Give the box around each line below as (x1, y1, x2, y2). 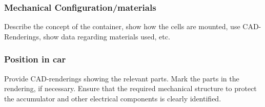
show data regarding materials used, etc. (43, 31, 170, 41)
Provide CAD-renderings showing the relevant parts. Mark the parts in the (4, 73, 239, 83)
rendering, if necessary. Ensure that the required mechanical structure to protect (4, 83, 257, 94)
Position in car (4, 53, 66, 66)
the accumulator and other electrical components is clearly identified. (4, 93, 221, 103)
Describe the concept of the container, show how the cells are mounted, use (4, 21, 240, 32)
